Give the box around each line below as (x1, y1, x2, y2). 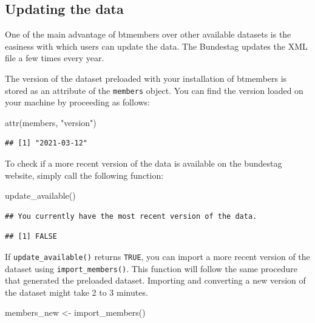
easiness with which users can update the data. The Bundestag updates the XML (5, 39, 308, 52)
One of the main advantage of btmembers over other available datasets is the (5, 28, 291, 41)
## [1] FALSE (5, 232, 57, 241)
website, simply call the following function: (5, 168, 164, 181)
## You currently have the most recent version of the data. (5, 211, 257, 221)
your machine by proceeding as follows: (5, 96, 151, 108)
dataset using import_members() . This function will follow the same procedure (5, 262, 298, 275)
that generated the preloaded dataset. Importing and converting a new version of (5, 274, 306, 287)
